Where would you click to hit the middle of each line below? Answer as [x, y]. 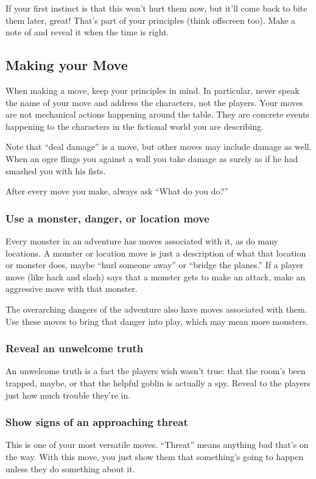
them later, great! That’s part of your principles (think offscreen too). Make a [151, 20]
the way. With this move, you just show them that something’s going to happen [155, 456]
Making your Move [67, 65]
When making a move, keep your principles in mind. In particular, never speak [153, 90]
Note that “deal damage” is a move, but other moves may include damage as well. [159, 147]
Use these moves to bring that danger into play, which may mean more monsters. [157, 321]
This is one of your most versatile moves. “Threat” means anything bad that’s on [157, 445]
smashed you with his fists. [56, 170]
